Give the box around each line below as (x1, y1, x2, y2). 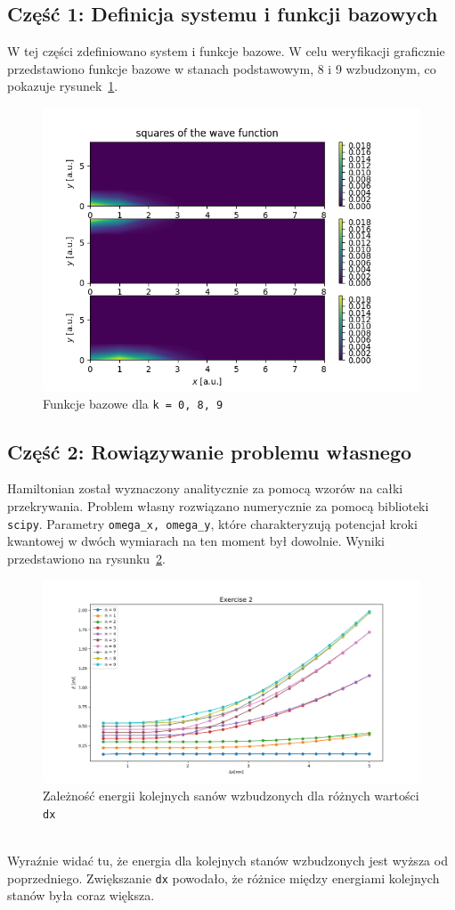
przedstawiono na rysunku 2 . (7, 548, 166, 567)
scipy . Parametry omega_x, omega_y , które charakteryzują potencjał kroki (7, 514, 418, 532)
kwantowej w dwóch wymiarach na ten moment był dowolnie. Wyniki (7, 532, 385, 550)
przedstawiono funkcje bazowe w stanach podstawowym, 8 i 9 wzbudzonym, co (7, 59, 436, 77)
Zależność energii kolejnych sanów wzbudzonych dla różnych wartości (43, 786, 419, 805)
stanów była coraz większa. (7, 886, 155, 905)
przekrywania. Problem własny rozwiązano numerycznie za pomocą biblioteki (7, 497, 429, 516)
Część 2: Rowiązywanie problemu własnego (7, 437, 412, 465)
